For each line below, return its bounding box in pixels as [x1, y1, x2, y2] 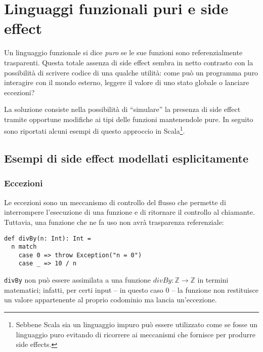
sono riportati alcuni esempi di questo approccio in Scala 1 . [4, 124, 185, 136]
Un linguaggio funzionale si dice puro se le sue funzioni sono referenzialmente [4, 47, 243, 58]
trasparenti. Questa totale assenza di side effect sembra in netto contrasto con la [4, 57, 253, 67]
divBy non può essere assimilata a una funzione [4, 275, 151, 285]
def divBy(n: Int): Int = [4, 234, 91, 242]
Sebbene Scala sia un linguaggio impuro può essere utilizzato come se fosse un [16, 319, 258, 329]
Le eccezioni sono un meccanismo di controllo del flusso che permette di [4, 197, 226, 207]
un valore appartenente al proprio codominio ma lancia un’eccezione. [4, 294, 217, 305]
